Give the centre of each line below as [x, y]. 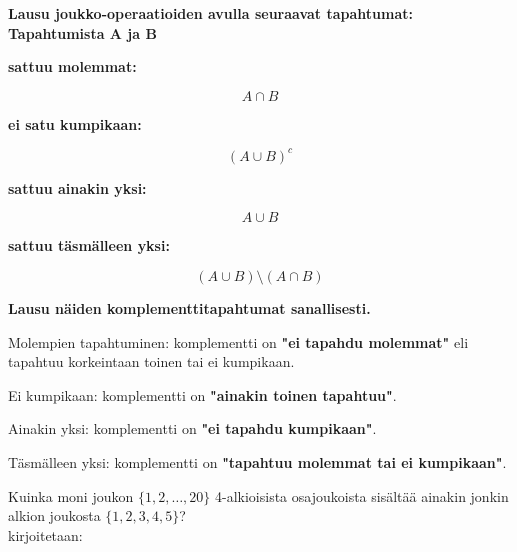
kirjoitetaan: [45, 534]
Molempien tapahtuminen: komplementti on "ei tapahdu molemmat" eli [238, 341]
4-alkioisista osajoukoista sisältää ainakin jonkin [362, 495]
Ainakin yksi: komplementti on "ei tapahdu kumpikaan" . [192, 428]
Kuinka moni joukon [71, 495]
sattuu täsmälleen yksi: [89, 245]
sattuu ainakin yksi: [77, 187]
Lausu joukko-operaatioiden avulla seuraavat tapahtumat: [211, 13]
